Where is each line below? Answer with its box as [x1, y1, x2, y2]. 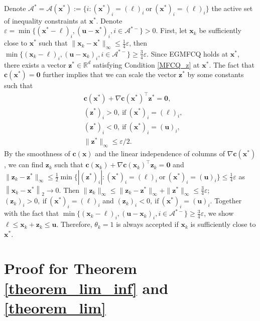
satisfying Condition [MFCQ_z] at [93, 59, 200, 70]
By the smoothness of [4, 148, 70, 159]
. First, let [156, 25, 187, 36]
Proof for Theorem [4, 258, 137, 278]
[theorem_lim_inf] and [4, 277, 169, 298]
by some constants [187, 69, 244, 80]
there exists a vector [4, 59, 66, 70]
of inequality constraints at [4, 15, 87, 26]
